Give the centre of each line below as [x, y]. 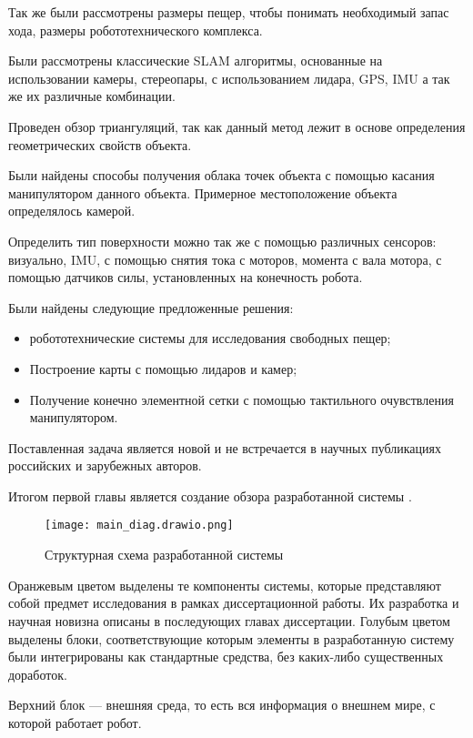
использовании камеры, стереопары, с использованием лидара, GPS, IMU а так [229, 78]
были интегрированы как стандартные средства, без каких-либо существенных [226, 657]
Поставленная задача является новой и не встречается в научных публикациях [225, 447]
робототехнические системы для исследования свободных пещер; [210, 338]
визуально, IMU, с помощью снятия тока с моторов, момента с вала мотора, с [225, 259]
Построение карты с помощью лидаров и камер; [163, 368]
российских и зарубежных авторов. [105, 465]
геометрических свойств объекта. [100, 144]
